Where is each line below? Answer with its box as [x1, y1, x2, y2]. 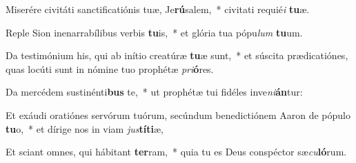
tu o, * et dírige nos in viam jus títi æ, [6, 121, 164, 135]
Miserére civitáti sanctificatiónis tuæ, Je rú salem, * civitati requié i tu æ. [6, 2, 310, 16]
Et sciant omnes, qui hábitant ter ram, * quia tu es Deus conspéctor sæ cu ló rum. [6, 144, 347, 159]
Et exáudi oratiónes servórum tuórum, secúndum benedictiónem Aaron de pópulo [6, 107, 350, 122]
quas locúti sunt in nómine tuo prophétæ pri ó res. [6, 61, 214, 76]
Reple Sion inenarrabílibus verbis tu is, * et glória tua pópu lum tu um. [6, 25, 303, 39]
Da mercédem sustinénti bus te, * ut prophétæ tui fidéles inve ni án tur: [6, 85, 303, 99]
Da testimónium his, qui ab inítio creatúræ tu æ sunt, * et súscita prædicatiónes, [6, 48, 348, 63]
